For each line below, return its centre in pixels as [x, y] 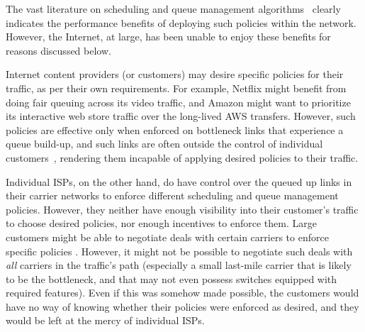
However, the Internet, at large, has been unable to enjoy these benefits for [168, 37]
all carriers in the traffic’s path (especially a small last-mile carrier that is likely [179, 265]
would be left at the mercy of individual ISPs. [105, 320]
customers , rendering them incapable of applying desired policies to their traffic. [182, 157]
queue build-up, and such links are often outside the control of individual [164, 144]
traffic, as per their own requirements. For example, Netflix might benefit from [176, 88]
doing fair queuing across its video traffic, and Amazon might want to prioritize [178, 102]
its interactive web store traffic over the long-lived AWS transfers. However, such [181, 116]
